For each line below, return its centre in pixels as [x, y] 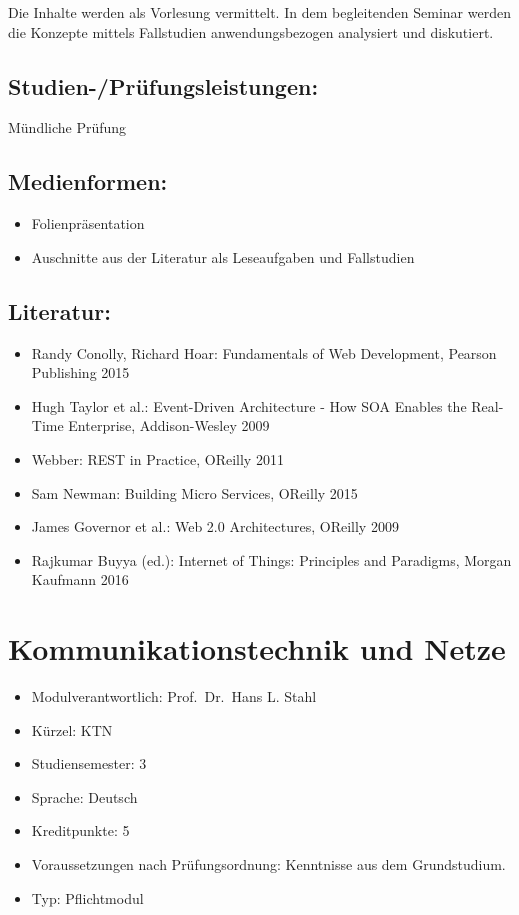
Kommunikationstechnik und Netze [257, 648]
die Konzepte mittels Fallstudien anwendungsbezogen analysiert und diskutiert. [251, 31]
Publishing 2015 [80, 372]
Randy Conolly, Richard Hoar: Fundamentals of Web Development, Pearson [264, 352]
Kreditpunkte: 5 [80, 830]
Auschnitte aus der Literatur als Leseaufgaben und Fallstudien [223, 256]
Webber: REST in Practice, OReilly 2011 [157, 458]
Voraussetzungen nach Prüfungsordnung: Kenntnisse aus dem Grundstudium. [268, 864]
